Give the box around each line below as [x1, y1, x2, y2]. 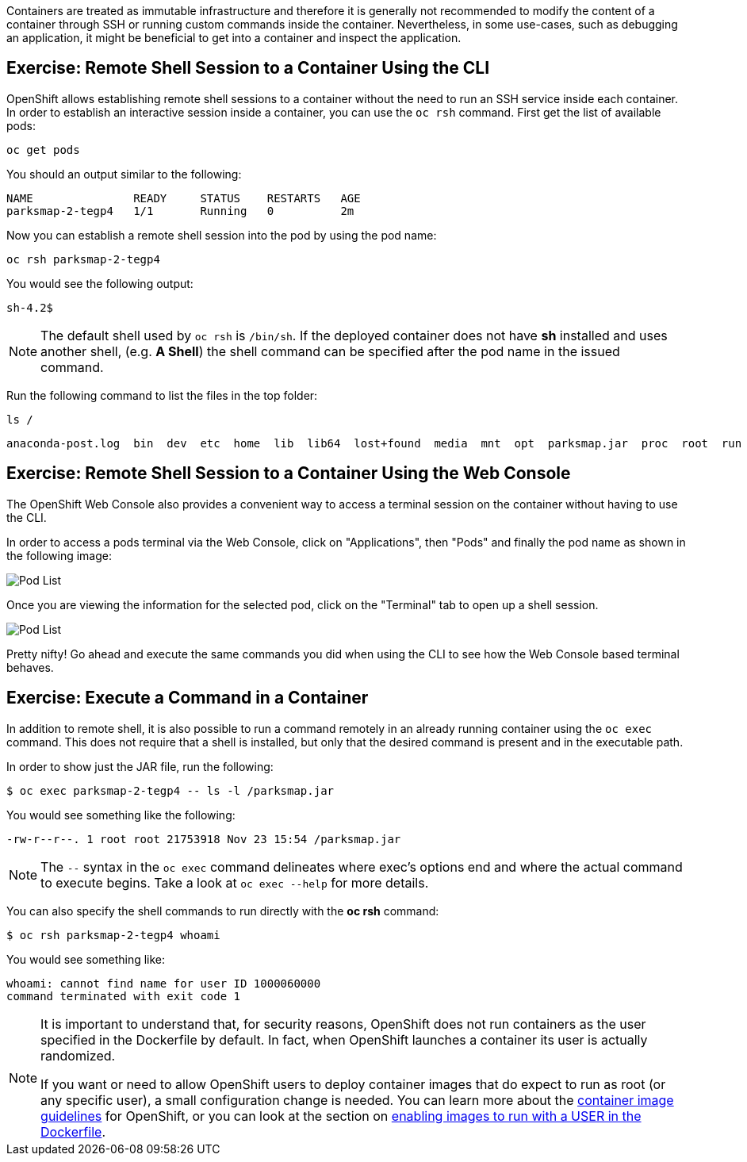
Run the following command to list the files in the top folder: [6, 388, 318, 402]
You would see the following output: [6, 276, 193, 290]
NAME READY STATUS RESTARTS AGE [6, 191, 361, 205]
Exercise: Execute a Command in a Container [6, 688, 369, 708]
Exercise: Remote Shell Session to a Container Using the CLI [6, 58, 490, 79]
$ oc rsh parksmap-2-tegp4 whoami [6, 928, 220, 941]
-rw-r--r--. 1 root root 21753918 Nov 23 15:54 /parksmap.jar [6, 832, 401, 846]
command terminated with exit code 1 [6, 989, 241, 1003]
